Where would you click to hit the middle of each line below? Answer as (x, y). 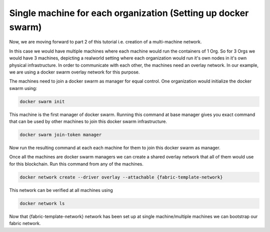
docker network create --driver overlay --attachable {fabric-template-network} (121, 177)
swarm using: (23, 88)
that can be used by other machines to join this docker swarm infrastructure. (88, 121)
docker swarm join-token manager (61, 135)
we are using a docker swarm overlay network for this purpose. (74, 72)
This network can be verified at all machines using (61, 190)
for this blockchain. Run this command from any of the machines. (76, 164)
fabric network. (25, 223)
